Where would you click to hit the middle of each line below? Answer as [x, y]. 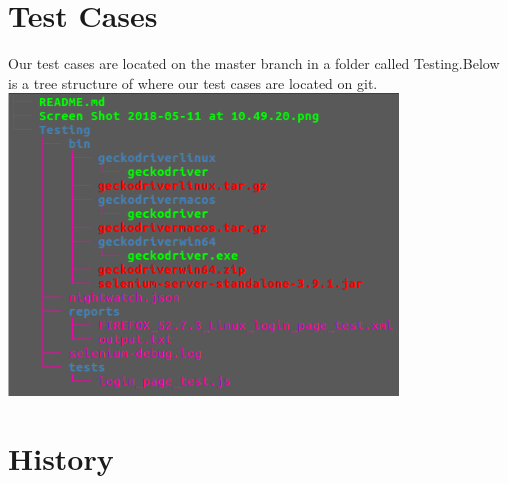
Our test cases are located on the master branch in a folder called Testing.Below [254, 63]
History [61, 458]
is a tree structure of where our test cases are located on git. [193, 82]
